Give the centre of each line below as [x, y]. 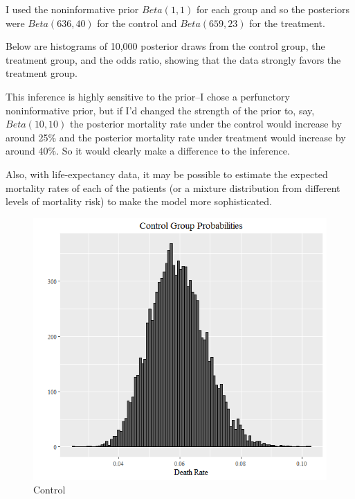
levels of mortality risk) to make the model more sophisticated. [139, 201]
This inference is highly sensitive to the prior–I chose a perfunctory [148, 96]
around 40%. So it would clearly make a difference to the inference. [148, 151]
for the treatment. [287, 23]
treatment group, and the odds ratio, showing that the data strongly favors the [173, 59]
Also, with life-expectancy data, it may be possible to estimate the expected [167, 174]
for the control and [137, 23]
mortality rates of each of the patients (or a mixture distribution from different [173, 187]
